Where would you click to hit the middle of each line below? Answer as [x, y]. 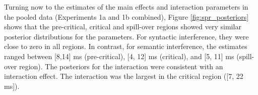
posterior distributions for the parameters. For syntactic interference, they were [126, 36]
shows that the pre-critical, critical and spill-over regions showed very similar [123, 27]
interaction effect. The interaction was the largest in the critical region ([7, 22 [124, 76]
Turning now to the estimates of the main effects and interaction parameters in [126, 7]
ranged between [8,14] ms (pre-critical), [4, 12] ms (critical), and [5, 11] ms [119, 56]
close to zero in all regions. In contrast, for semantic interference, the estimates [126, 46]
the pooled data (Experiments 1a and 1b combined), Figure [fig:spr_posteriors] [126, 16]
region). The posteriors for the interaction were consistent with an [121, 66]
